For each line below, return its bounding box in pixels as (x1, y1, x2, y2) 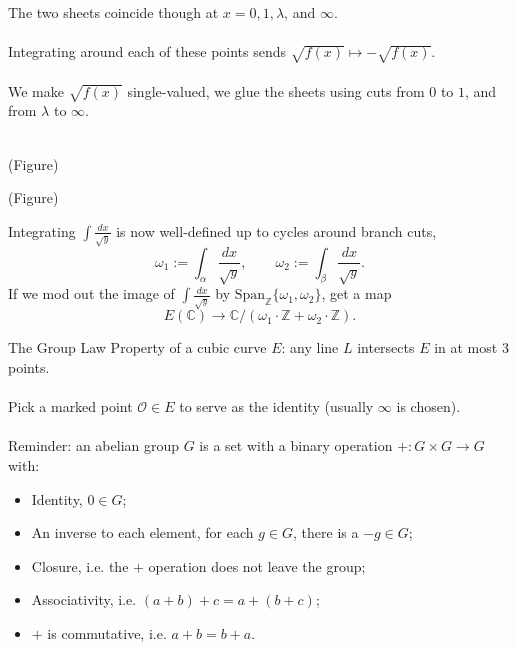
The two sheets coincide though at (8, 2, 219, 22)
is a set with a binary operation (199, 435, 393, 456)
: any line (281, 337, 339, 358)
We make (8, 80, 64, 101)
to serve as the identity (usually (179, 396, 374, 417)
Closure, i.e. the (31, 555, 129, 576)
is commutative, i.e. (47, 622, 167, 643)
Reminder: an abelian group (8, 435, 180, 456)
